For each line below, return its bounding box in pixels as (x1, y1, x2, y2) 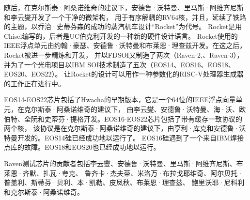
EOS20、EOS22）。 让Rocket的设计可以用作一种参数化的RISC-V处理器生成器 (4, 69, 244, 79)
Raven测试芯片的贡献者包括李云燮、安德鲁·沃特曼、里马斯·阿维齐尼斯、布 (4, 158, 243, 168)
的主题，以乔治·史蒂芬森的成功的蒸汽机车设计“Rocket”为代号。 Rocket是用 (4, 21, 242, 31)
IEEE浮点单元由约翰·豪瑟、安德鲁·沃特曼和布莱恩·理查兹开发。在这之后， (4, 40, 247, 50)
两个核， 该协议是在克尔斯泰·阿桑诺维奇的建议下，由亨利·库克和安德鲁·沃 (4, 123, 246, 133)
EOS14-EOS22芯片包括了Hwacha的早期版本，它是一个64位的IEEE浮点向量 (4, 94, 236, 105)
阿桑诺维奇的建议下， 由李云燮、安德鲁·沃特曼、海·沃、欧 (56, 104, 246, 114)
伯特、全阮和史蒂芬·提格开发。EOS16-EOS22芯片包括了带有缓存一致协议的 (4, 113, 242, 123)
